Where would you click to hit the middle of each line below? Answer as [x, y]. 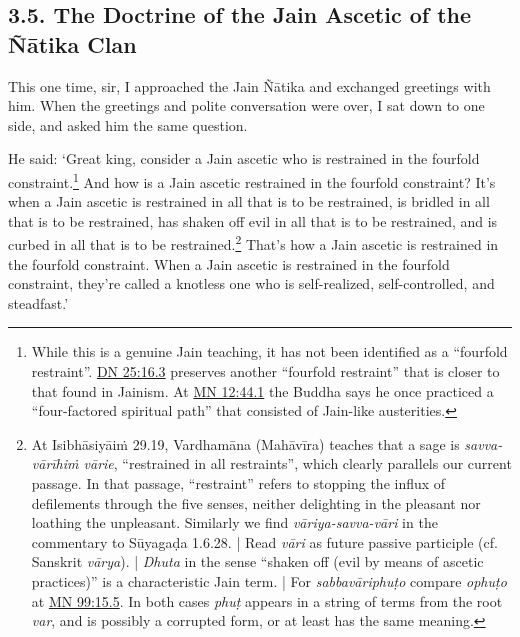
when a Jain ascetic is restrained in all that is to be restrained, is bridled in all [249, 201]
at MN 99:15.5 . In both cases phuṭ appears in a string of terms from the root [267, 600]
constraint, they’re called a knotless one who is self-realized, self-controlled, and [251, 283]
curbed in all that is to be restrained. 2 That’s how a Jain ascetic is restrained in [253, 243]
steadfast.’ [38, 302]
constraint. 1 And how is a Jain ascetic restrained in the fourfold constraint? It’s [252, 180]
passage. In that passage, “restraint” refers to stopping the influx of [238, 483]
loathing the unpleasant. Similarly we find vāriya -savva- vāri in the [234, 522]
